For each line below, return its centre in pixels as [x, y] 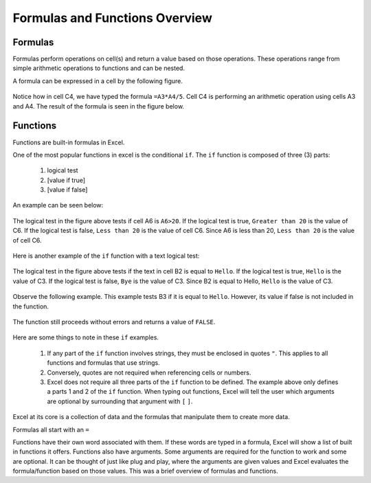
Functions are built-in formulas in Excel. [69, 142]
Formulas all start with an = [51, 429]
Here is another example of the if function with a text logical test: [106, 256]
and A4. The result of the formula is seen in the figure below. [99, 106]
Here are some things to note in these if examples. [86, 337]
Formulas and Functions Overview [112, 18]
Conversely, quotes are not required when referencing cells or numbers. [149, 372]
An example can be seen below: [58, 205]
